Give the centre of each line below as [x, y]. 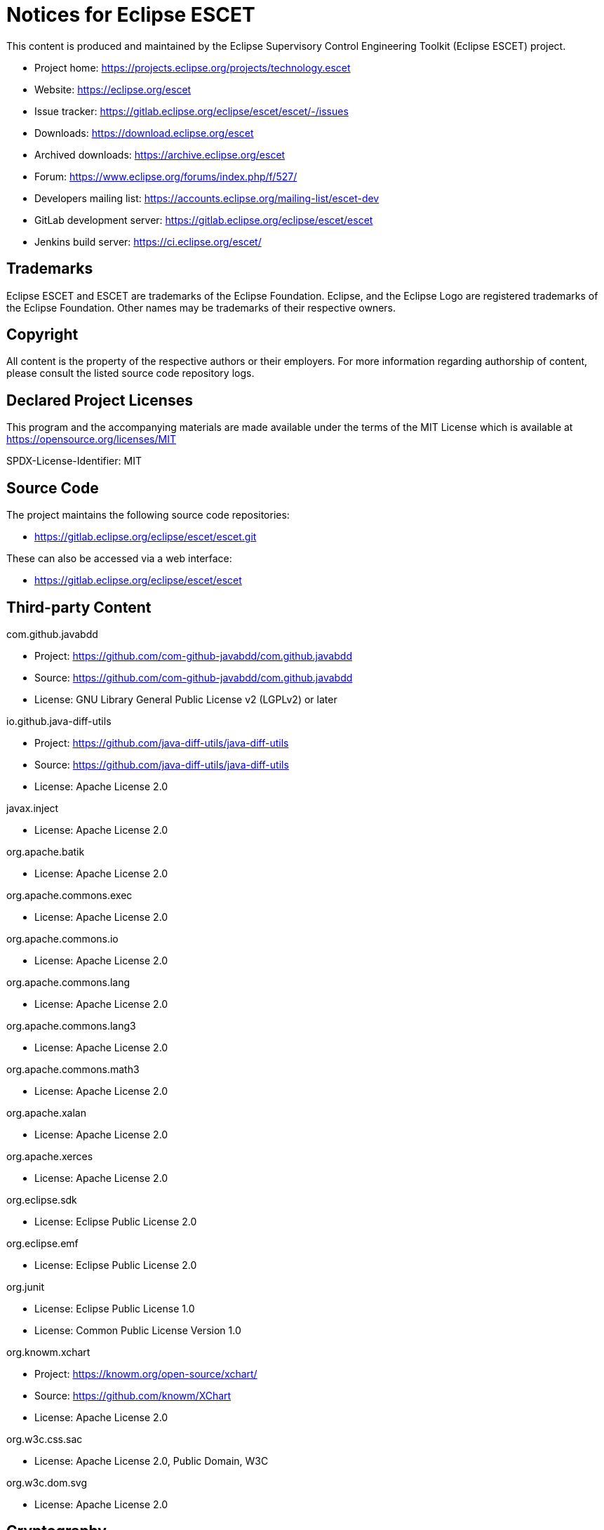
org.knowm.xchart [48, 1352]
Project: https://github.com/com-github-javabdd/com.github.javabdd [193, 656]
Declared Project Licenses [100, 400]
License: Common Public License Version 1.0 [138, 1330]
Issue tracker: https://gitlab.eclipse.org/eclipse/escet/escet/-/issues [192, 111]
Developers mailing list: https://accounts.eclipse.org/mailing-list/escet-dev [207, 198]
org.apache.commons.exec [69, 895]
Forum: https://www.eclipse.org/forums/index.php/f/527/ [166, 176]
